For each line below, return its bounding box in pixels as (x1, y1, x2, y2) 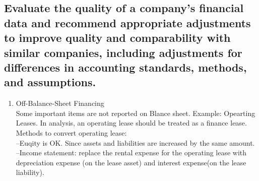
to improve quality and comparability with (4, 30, 231, 45)
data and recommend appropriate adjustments (4, 15, 251, 30)
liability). (16, 167, 44, 177)
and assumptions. (4, 74, 96, 90)
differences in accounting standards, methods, (4, 59, 247, 75)
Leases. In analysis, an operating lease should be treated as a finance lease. (16, 117, 247, 128)
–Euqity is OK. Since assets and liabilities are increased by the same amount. (16, 137, 255, 148)
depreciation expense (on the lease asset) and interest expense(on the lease (16, 157, 246, 167)
